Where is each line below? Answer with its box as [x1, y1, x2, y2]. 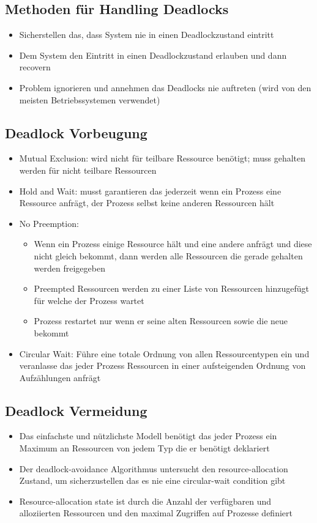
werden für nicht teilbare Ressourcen [19, 163, 157, 176]
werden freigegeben [34, 261, 105, 274]
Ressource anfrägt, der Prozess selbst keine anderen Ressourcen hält [19, 196, 275, 209]
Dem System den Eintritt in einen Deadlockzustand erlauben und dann [19, 48, 287, 61]
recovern [19, 61, 51, 73]
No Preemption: [19, 217, 79, 229]
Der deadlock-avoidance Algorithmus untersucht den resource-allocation [19, 462, 288, 475]
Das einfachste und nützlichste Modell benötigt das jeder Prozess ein [19, 429, 277, 442]
